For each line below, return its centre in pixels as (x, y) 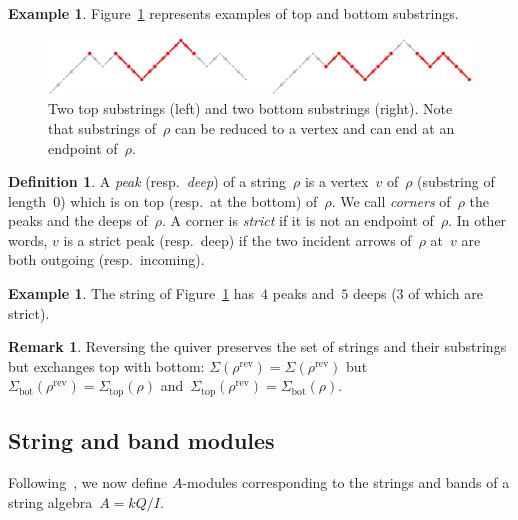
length (27, 200)
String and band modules (141, 440)
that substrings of (102, 127)
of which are (445, 293)
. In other (477, 220)
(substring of (456, 181)
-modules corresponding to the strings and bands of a (346, 482)
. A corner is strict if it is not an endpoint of (298, 220)
